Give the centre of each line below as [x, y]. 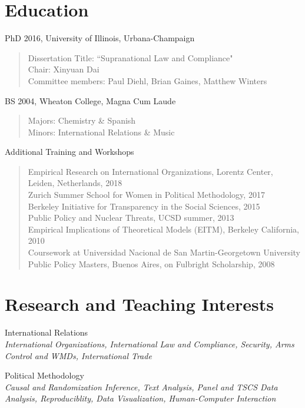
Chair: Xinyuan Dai [64, 69]
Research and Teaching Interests [140, 304]
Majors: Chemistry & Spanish [82, 120]
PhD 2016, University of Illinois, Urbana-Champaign [100, 38]
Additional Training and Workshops [69, 152]
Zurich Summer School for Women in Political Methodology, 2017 [146, 195]
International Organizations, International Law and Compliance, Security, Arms [150, 344]
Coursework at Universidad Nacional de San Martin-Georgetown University [164, 252]
